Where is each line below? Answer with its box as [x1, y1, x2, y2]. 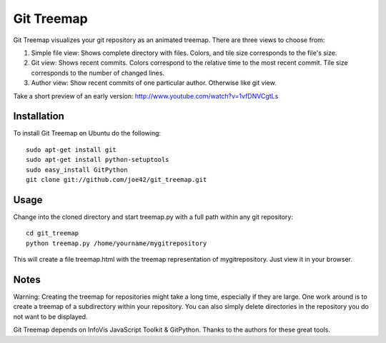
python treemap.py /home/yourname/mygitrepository [26, 239, 207, 247]
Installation [13, 111, 64, 123]
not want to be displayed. [13, 312, 89, 321]
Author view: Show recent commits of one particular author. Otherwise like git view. [31, 78, 277, 87]
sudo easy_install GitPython [26, 165, 128, 174]
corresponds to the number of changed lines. [31, 68, 164, 77]
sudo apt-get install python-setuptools [26, 155, 169, 164]
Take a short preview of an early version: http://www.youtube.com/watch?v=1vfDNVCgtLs [13, 91, 279, 100]
